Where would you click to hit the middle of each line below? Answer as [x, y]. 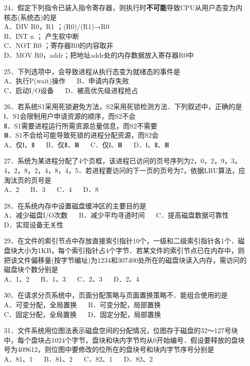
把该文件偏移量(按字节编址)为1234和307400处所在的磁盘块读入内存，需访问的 [125, 260]
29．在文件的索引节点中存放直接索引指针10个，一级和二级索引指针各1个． [121, 241]
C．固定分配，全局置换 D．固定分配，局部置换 [83, 314]
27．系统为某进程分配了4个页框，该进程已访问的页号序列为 [97, 161]
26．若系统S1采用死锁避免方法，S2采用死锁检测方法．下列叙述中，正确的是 [123, 106]
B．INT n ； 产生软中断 [42, 36]
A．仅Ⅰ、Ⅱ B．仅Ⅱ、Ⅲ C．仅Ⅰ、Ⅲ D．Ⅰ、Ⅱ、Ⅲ [87, 144]
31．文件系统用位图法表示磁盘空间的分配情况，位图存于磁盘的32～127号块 [121, 330]
